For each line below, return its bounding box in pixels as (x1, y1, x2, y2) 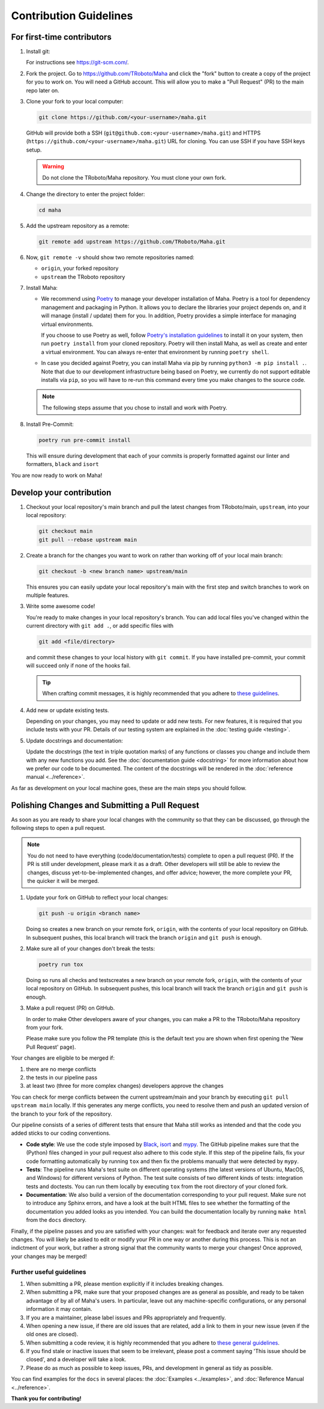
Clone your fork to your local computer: (26, 98, 124, 105)
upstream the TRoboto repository (41, 273, 125, 280)
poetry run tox (38, 961, 83, 968)
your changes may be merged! (11, 1253, 87, 1260)
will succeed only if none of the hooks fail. (26, 662, 131, 669)
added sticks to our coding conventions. (11, 1129, 111, 1137)
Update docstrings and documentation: (26, 737, 123, 744)
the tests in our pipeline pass (26, 1073, 98, 1081)
